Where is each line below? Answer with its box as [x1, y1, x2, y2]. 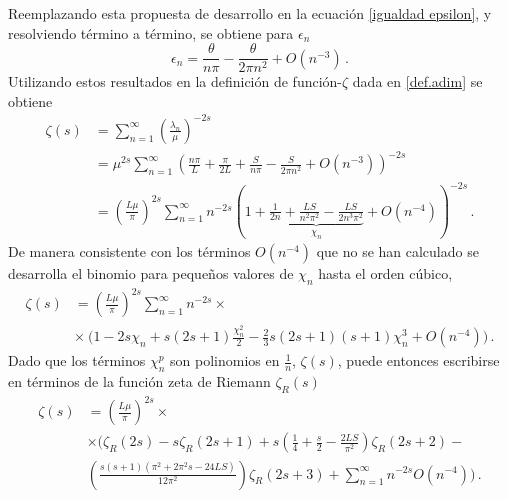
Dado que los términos [8, 350, 146, 371]
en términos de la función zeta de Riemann [8, 371, 271, 392]
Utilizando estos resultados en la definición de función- [8, 71, 343, 92]
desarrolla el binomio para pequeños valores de [8, 263, 294, 284]
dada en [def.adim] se [352, 71, 483, 92]
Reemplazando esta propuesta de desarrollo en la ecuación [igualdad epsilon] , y [8, 3, 492, 23]
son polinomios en [170, 350, 280, 371]
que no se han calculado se [316, 241, 479, 262]
